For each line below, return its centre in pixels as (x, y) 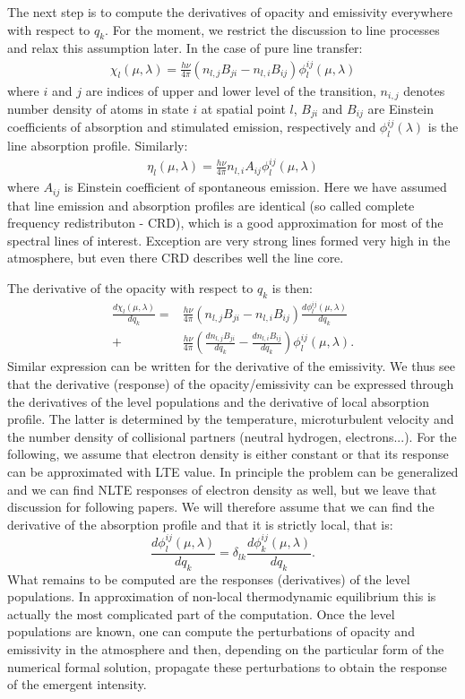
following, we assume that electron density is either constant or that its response (228, 454)
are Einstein (400, 108)
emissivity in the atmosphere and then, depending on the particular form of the (226, 648)
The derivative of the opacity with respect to (130, 287)
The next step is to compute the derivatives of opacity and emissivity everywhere (230, 12)
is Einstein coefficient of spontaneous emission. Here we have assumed (255, 187)
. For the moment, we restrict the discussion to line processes (272, 29)
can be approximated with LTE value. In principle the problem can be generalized (233, 472)
